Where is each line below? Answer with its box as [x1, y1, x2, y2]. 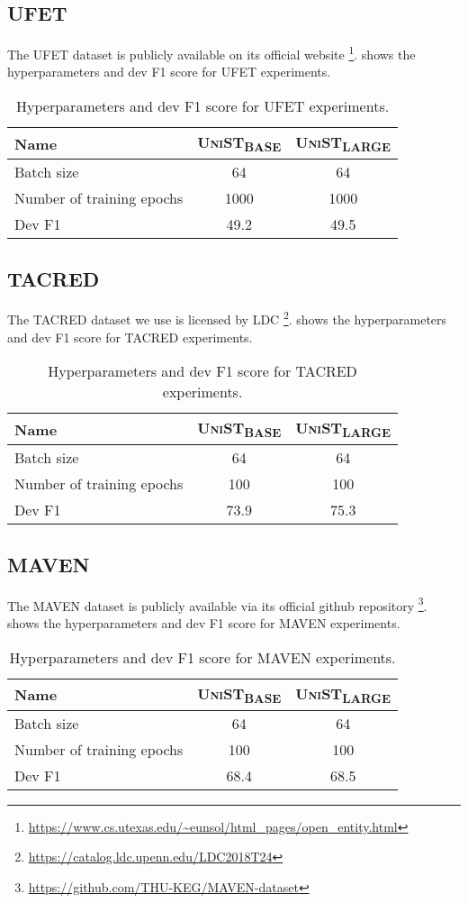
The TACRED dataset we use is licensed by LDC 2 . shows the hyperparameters [7, 307, 447, 329]
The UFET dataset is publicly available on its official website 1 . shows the [7, 42, 416, 63]
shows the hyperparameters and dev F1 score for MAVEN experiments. [7, 613, 400, 632]
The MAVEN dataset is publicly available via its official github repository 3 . [7, 593, 427, 615]
